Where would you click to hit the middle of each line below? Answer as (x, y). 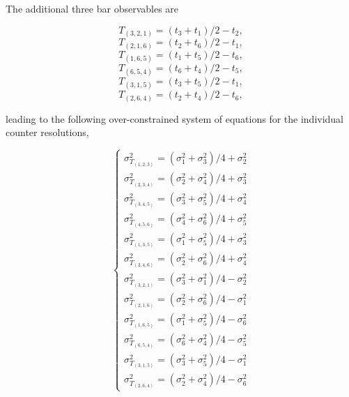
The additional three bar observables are (92, 8)
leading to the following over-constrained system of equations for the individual (175, 118)
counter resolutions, (47, 132)
